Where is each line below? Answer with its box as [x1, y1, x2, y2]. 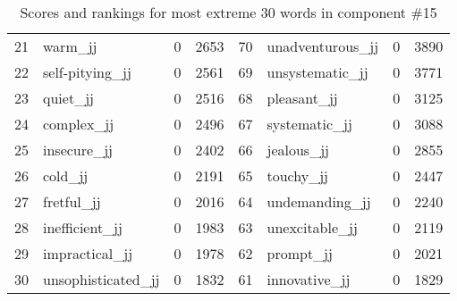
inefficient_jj [43, 217, 123, 238]
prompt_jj [267, 243, 333, 263]
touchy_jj [267, 165, 328, 186]
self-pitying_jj [43, 62, 131, 82]
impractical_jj [43, 243, 133, 263]
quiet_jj [43, 88, 94, 108]
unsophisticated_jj [43, 269, 160, 289]
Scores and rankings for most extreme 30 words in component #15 [20, 2, 437, 22]
